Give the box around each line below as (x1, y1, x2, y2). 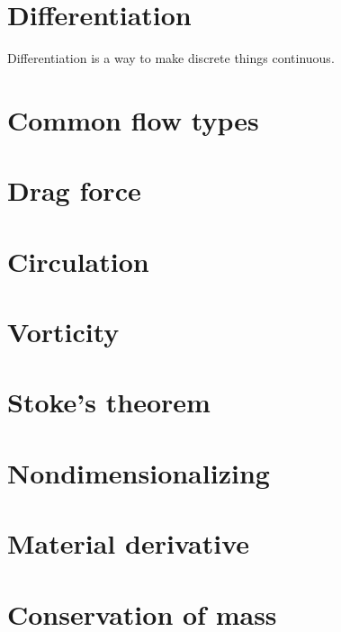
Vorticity (7, 313, 120, 350)
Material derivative (7, 525, 250, 562)
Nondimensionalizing (7, 454, 270, 491)
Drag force (7, 172, 141, 209)
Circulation (7, 242, 149, 279)
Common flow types (7, 101, 259, 138)
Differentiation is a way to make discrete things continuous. (7, 49, 335, 68)
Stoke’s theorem (7, 384, 211, 420)
